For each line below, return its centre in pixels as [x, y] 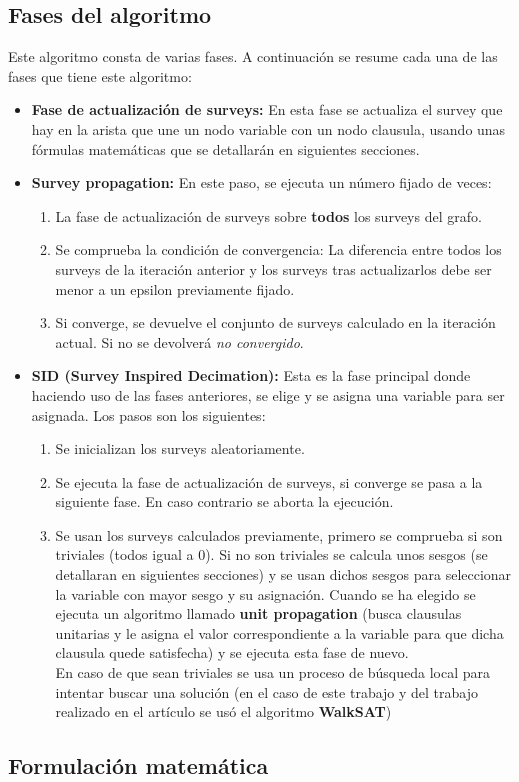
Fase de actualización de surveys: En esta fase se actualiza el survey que [267, 109]
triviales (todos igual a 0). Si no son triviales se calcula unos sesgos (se [271, 554]
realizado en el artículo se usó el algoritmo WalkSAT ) [223, 711]
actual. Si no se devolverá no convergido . [179, 341]
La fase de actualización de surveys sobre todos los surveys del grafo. [268, 215]
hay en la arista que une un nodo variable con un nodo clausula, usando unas [268, 128]
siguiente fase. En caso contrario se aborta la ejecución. [224, 501]
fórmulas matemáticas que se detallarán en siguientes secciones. [225, 148]
